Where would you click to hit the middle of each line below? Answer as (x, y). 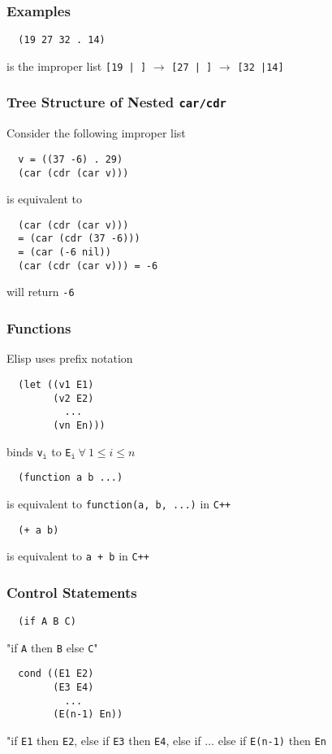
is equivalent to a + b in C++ (78, 556)
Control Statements (72, 592)
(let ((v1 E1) (56, 384)
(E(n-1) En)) (88, 715)
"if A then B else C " (52, 647)
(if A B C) (47, 622)
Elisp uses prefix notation (70, 358)
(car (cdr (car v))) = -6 (88, 266)
